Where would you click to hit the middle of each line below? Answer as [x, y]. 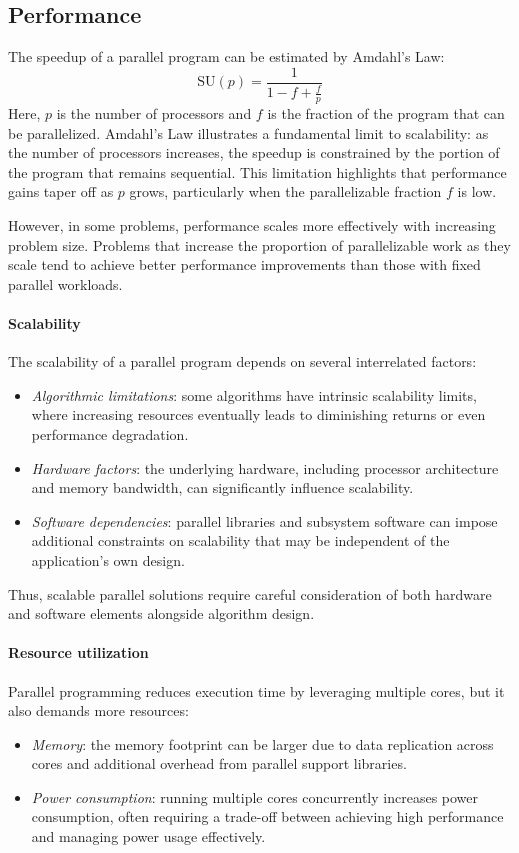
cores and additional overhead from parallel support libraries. [219, 763]
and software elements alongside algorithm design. [161, 613]
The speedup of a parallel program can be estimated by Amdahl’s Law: [226, 56]
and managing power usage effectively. [148, 836]
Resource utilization [78, 652]
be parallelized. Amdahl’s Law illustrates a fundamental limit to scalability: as [248, 132]
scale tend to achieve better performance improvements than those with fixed [244, 264]
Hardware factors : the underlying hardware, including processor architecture [265, 467]
